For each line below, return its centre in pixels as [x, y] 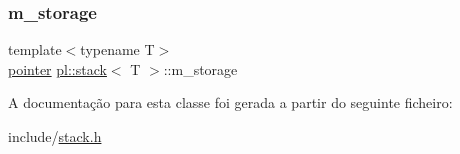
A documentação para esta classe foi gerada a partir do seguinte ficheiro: [230, 102]
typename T [117, 49]
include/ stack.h [55, 136]
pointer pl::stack [57, 68]
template [35, 49]
